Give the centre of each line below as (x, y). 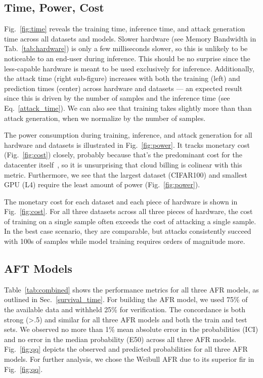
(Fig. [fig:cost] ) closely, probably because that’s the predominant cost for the (123, 155)
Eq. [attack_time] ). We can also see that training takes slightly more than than (128, 108)
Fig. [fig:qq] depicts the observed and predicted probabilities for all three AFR (126, 349)
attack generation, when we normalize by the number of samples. (105, 118)
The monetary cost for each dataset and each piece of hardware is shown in (121, 201)
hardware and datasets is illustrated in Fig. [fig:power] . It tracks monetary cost (127, 144)
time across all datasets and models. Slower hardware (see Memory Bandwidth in (130, 38)
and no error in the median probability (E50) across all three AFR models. (120, 339)
